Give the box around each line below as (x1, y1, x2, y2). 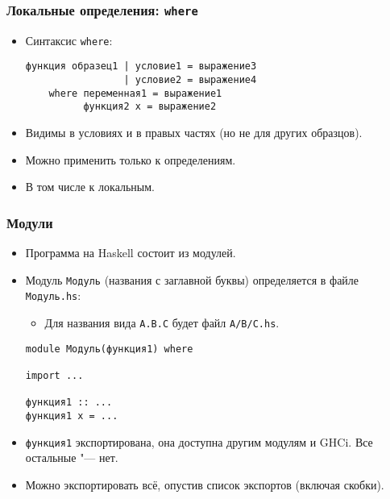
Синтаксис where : (25, 31, 113, 48)
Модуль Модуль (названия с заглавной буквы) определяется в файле (25, 271, 359, 288)
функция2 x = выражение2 (83, 101, 217, 113)
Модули (6, 212, 53, 232)
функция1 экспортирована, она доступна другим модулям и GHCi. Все (25, 433, 373, 450)
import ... (25, 369, 84, 381)
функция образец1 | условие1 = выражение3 (25, 60, 257, 73)
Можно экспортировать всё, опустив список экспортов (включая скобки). (25, 476, 384, 493)
